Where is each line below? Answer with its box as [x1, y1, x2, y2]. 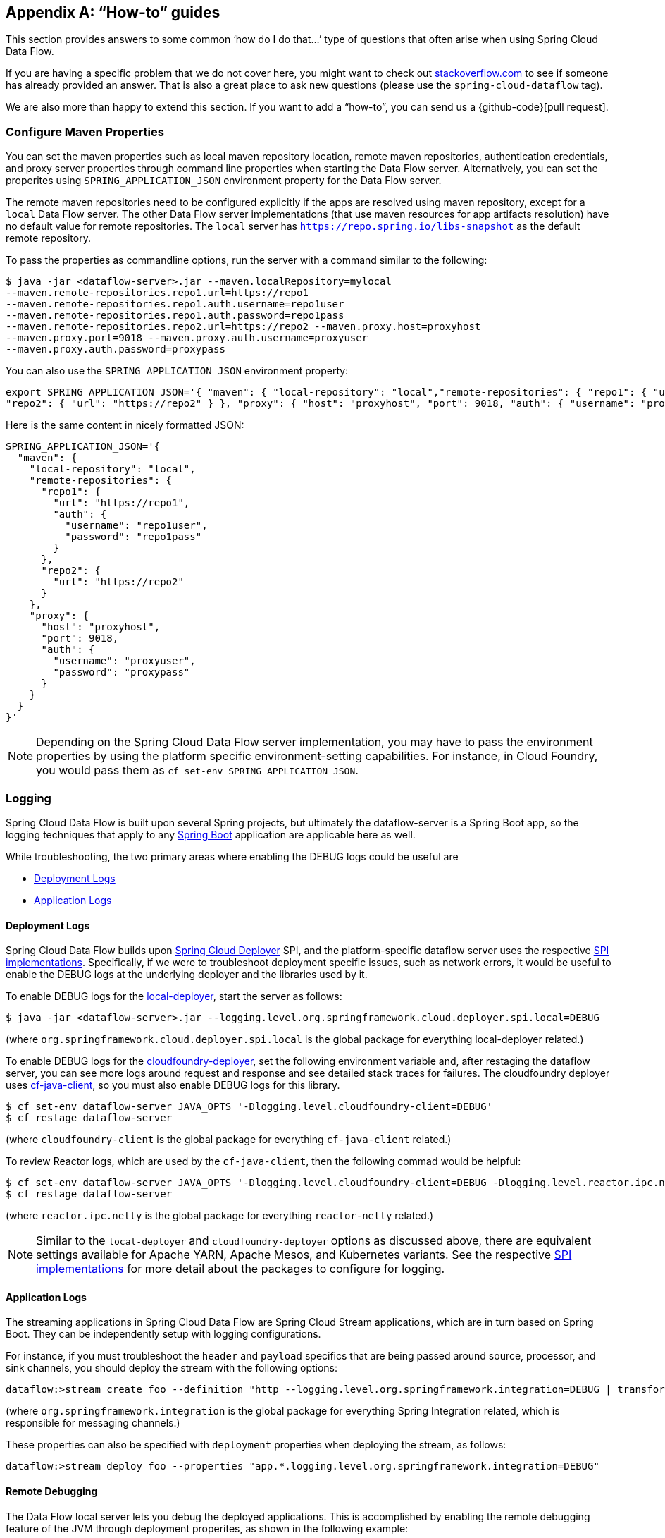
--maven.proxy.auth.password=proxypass [6, 343, 225, 355]
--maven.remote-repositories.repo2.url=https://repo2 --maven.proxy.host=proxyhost [6, 321, 481, 333]
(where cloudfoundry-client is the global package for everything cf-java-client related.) [6, 1133, 452, 1146]
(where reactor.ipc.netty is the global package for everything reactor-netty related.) [6, 1209, 434, 1222]
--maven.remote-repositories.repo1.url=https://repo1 [6, 287, 309, 299]
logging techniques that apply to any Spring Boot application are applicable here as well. [6, 828, 416, 841]
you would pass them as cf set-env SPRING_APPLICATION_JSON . [36, 763, 359, 778]
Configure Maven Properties [6, 124, 164, 139]
